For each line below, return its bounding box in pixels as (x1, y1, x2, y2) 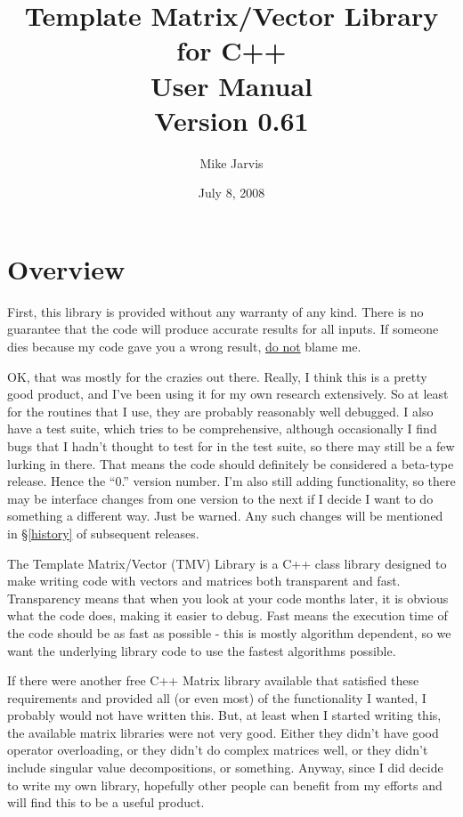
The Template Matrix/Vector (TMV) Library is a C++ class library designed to (7, 554, 447, 572)
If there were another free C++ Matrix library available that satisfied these (7, 671, 419, 690)
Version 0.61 (154, 101, 309, 138)
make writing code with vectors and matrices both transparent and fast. (7, 571, 401, 590)
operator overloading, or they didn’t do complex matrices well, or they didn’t (7, 740, 428, 759)
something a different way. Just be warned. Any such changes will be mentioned (7, 506, 443, 525)
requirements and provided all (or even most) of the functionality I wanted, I (7, 688, 426, 707)
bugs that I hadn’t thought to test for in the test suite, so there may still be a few (7, 436, 455, 455)
